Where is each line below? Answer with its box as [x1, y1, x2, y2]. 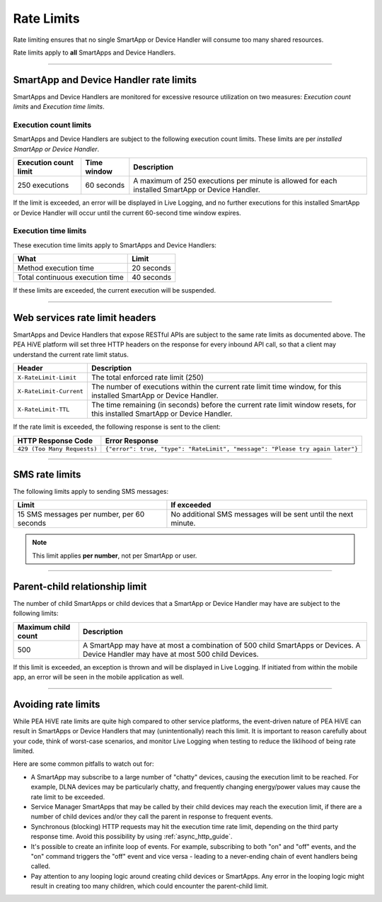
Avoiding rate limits [13, 698, 100, 710]
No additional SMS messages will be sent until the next [170, 509, 354, 519]
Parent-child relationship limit [13, 580, 147, 592]
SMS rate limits [13, 468, 81, 480]
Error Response [105, 436, 158, 446]
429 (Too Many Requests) [17, 445, 98, 453]
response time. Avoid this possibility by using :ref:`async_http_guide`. [30, 833, 233, 841]
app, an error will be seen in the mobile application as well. [13, 672, 184, 681]
